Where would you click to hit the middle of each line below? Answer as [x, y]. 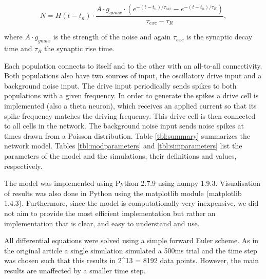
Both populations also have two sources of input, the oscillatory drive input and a [133, 76]
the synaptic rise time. [79, 48]
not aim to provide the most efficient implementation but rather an [110, 213]
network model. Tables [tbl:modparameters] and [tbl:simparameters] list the [123, 146]
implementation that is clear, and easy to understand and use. [102, 223]
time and [18, 48]
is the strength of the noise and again [112, 37]
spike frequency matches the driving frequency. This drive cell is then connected [130, 115]
